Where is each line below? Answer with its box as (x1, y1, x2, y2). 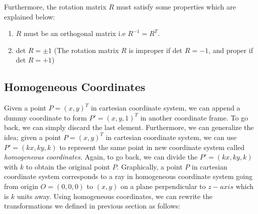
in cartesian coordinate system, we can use (105, 131, 237, 142)
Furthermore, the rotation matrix (4, 1, 106, 11)
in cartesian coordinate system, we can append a (91, 102, 240, 113)
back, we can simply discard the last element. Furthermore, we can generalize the (4, 122, 254, 132)
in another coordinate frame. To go (140, 112, 248, 122)
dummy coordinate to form (4, 112, 87, 122)
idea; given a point (4, 131, 61, 142)
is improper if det (128, 44, 183, 55)
